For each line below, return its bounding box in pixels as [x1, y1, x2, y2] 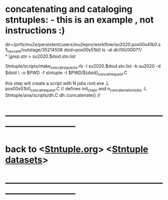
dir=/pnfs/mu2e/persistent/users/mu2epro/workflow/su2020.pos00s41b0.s [5, 41, 161, 47]
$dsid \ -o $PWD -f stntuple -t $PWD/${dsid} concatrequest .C [5, 69, 127, 77]
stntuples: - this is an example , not [5, 14, 154, 26]
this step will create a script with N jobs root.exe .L [5, 80, 109, 86]
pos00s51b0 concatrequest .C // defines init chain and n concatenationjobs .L [5, 86, 147, 93]
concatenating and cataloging [5, 4, 132, 15]
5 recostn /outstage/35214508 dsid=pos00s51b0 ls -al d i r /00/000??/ [5, 47, 142, 54]
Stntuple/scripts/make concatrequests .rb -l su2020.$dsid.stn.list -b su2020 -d [5, 63, 161, 70]
